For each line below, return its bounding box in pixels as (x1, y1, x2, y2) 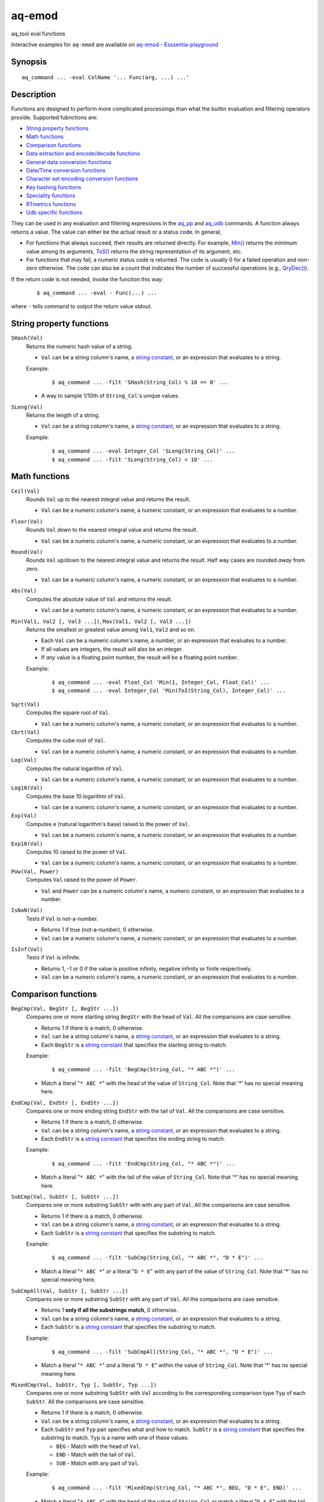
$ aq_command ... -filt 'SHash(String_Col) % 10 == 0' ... (52, 379, 229, 386)
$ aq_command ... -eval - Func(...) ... (37, 290, 157, 297)
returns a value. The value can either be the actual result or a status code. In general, (11, 228, 222, 236)
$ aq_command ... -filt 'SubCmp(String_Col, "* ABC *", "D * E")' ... (52, 1254, 264, 1261)
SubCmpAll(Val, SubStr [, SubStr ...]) (11, 1288, 128, 1294)
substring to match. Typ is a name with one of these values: (41, 1434, 189, 1441)
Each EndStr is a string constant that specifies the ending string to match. (41, 1136, 226, 1143)
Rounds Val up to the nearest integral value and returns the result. (26, 496, 191, 503)
